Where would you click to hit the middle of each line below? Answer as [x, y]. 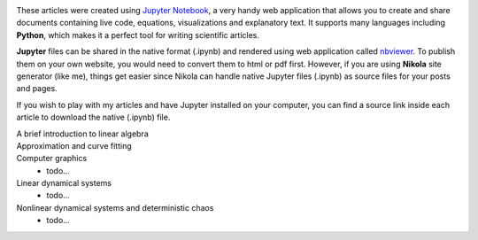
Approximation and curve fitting [74, 145]
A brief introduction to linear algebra [83, 134]
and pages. [37, 89]
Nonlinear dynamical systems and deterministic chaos [115, 207]
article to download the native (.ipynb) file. [93, 117]
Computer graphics [52, 159]
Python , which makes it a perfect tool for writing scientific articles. [138, 35]
